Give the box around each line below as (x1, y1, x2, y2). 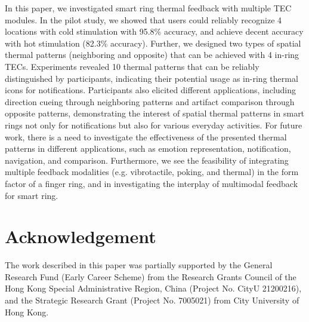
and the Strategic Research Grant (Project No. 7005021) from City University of (5, 294, 299, 306)
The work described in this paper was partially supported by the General (5, 259, 273, 271)
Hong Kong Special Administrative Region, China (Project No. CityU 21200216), (5, 282, 302, 295)
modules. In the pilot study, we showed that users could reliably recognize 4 (5, 13, 282, 26)
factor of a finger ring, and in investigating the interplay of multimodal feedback (5, 177, 298, 189)
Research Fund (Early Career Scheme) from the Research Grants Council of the (5, 270, 296, 283)
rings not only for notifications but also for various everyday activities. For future (5, 118, 302, 131)
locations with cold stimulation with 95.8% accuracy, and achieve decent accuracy (5, 25, 304, 38)
